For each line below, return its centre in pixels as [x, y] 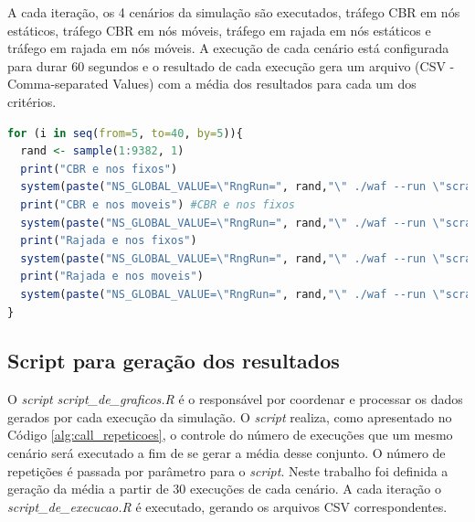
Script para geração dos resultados [174, 361]
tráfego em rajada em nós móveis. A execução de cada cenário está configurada [228, 48]
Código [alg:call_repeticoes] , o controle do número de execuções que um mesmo [230, 435]
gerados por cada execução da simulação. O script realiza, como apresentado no [230, 416]
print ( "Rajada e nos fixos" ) [109, 241]
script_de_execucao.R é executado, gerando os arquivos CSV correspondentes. [227, 506]
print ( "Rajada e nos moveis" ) [112, 277]
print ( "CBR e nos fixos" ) [99, 169]
